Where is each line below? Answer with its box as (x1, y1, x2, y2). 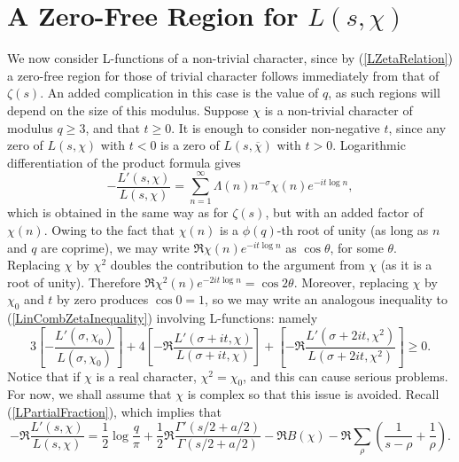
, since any (388, 118, 447, 137)
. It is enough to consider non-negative (171, 118, 380, 137)
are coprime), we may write (41, 238, 190, 256)
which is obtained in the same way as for (7, 203, 229, 222)
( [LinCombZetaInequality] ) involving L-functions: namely (7, 309, 318, 327)
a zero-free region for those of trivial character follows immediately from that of (7, 66, 440, 84)
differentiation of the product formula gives (7, 153, 241, 171)
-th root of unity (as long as (276, 221, 429, 239)
